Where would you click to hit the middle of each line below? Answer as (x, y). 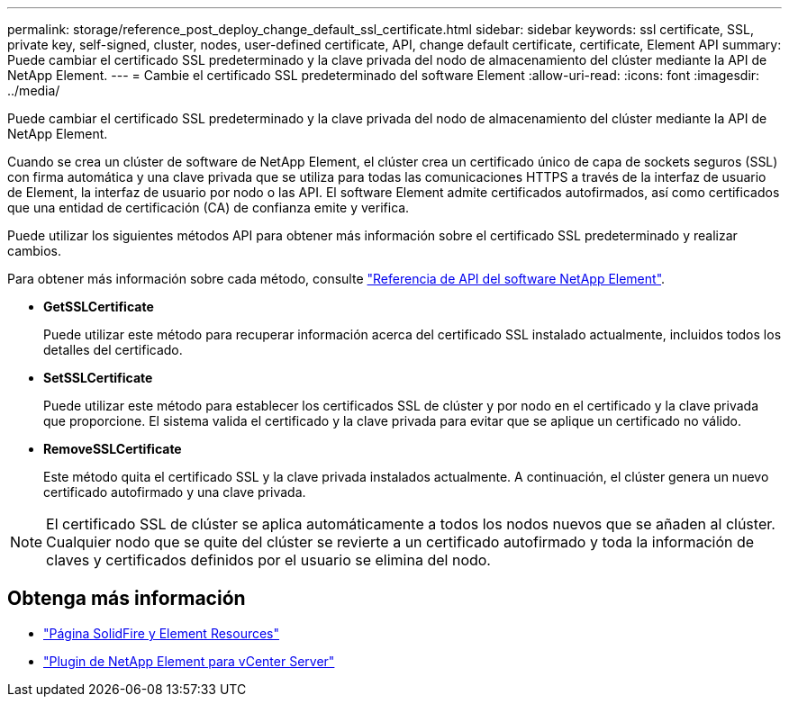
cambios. (35, 251)
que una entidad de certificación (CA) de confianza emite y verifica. (209, 208)
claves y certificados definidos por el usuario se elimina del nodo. (268, 560)
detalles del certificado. (113, 350)
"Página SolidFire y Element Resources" (162, 633)
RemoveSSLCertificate (113, 449)
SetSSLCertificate (98, 378)
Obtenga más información (127, 599)
